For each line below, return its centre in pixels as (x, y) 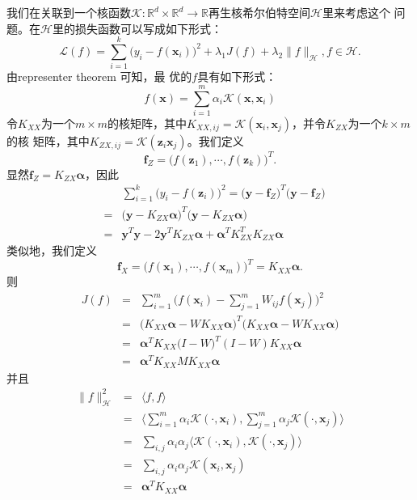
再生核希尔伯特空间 (260, 12)
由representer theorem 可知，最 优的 (99, 76)
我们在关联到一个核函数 (69, 12)
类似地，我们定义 (52, 250)
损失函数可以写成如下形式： (148, 28)
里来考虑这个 (356, 12)
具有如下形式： (237, 76)
